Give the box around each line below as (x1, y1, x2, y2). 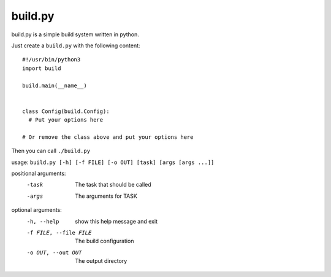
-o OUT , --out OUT (26, 249, 82, 256)
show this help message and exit (75, 217, 158, 225)
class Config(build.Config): (22, 107, 110, 115)
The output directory (75, 257, 127, 265)
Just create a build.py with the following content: (11, 42, 140, 49)
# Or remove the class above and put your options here (22, 133, 194, 141)
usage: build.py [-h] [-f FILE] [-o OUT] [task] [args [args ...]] (11, 158, 215, 166)
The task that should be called (75, 181, 151, 189)
